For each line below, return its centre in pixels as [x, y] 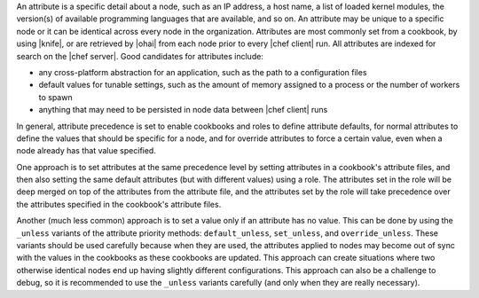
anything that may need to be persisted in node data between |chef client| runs [183, 110]
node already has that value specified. [86, 151]
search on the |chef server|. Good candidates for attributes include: [140, 56]
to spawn [55, 97]
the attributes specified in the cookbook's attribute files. [119, 204]
